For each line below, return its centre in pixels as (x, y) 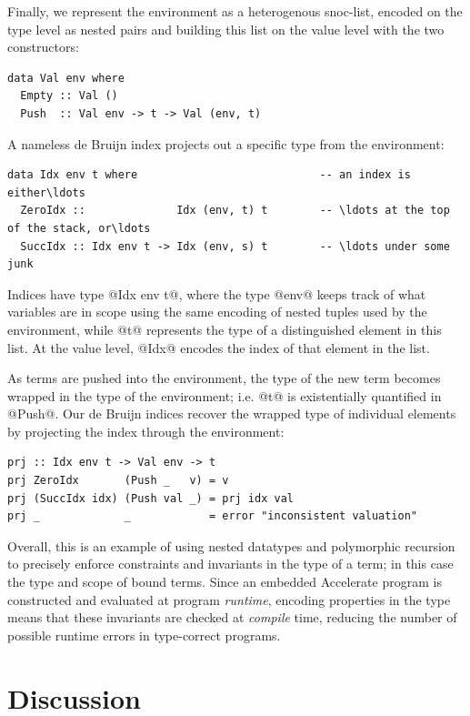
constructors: (43, 47)
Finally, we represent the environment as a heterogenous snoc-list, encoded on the (235, 11)
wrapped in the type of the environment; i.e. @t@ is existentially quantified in (225, 395)
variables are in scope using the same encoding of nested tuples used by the (217, 312)
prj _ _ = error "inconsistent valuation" (213, 516)
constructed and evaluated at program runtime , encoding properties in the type (229, 599)
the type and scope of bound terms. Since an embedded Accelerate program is (225, 582)
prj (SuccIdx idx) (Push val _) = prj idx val (150, 498)
